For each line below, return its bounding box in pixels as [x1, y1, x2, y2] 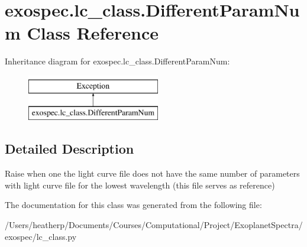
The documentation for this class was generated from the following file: [5, 199, 262, 211]
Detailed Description [5, 139, 134, 158]
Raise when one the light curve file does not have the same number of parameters [5, 167, 300, 180]
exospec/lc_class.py [5, 230, 77, 242]
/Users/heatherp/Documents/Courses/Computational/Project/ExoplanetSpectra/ [5, 219, 303, 231]
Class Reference [27, 21, 159, 45]
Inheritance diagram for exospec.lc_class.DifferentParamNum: [5, 55, 230, 67]
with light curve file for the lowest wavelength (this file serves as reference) [5, 178, 275, 191]
